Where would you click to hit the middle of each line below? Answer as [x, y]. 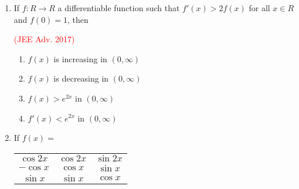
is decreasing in [81, 78]
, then [78, 19]
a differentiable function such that [119, 8]
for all [259, 8]
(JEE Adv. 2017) [44, 39]
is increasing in [80, 58]
